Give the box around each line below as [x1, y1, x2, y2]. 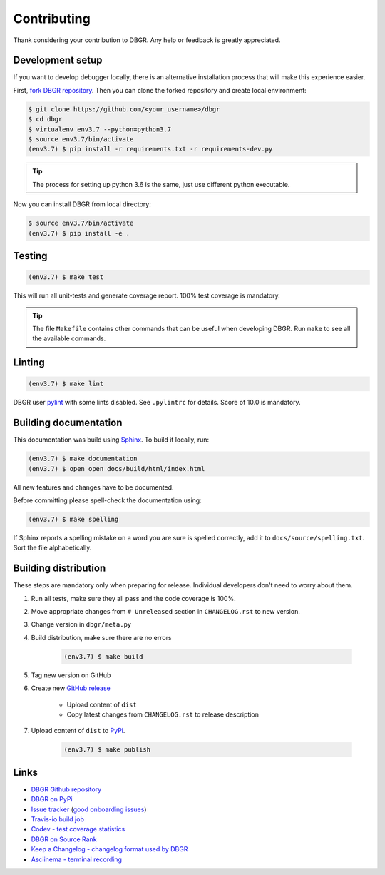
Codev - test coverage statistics [31, 825, 125, 834]
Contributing [13, 11, 91, 26]
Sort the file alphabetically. [13, 543, 92, 552]
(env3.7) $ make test [28, 273, 104, 281]
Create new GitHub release [31, 684, 111, 692]
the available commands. [32, 334, 106, 343]
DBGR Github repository [31, 785, 102, 794]
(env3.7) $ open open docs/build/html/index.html [28, 465, 205, 472]
